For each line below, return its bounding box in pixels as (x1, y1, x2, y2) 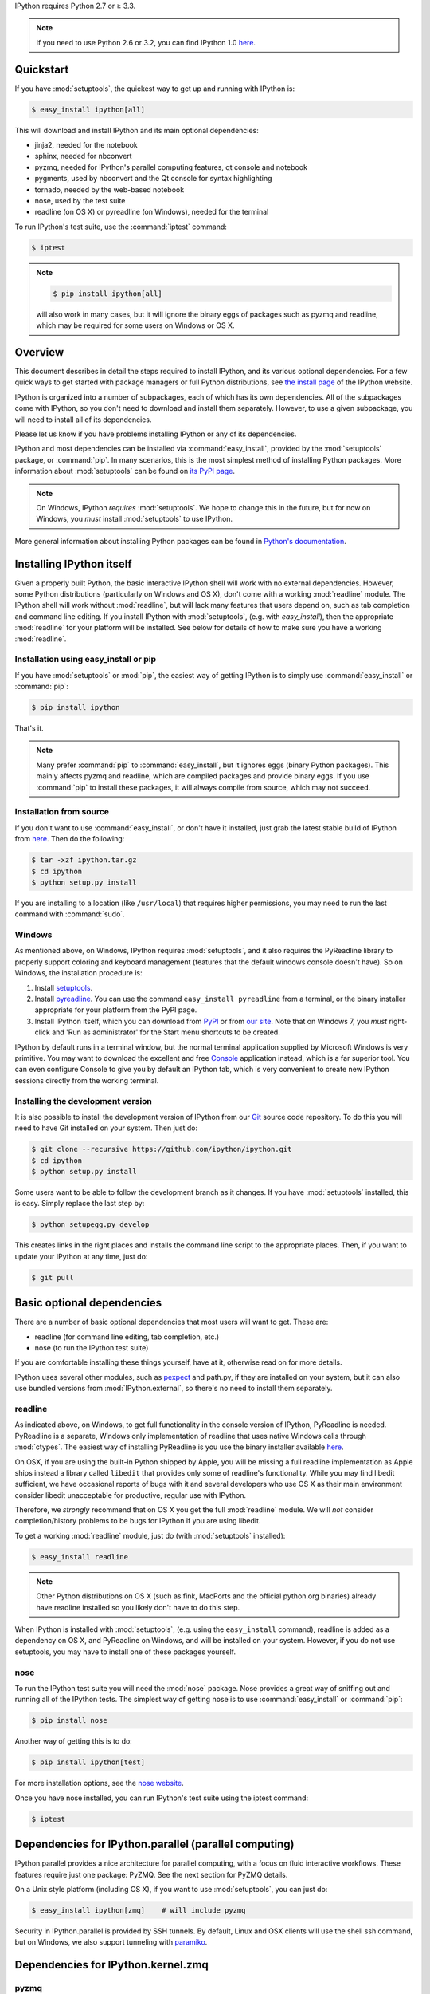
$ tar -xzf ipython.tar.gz (31, 856, 137, 865)
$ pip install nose (31, 1716, 107, 1725)
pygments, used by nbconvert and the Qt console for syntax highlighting (34, 174, 272, 183)
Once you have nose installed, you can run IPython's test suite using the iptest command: (14, 1793, 309, 1803)
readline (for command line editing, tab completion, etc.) (34, 1332, 220, 1342)
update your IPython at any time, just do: (14, 1251, 148, 1261)
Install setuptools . (34, 983, 93, 992)
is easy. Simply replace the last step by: (14, 1199, 145, 1208)
